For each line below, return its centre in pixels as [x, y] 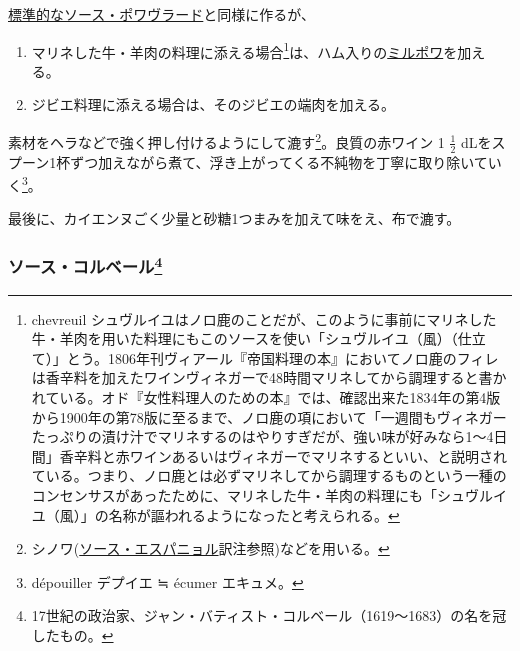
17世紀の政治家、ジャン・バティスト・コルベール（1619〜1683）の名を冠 [269, 615]
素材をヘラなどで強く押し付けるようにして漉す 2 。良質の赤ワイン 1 [226, 140]
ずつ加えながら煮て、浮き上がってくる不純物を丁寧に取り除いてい [286, 161]
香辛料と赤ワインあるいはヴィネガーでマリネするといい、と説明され [283, 455]
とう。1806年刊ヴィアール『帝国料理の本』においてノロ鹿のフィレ [282, 357]
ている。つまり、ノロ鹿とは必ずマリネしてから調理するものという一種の [269, 475]
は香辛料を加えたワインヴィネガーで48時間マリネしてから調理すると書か [269, 377]
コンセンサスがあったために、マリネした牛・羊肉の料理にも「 [234, 494]
